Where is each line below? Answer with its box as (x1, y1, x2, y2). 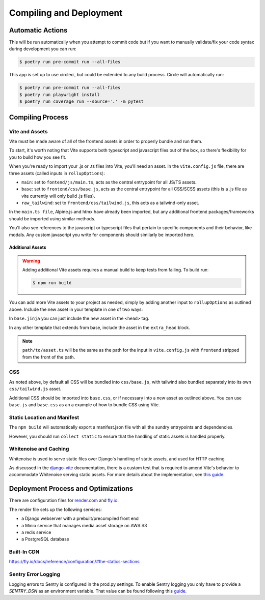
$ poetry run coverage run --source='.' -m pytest (19, 99, 144, 104)
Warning (22, 258, 40, 264)
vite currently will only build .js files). (21, 193, 95, 199)
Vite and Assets (9, 128, 48, 135)
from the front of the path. (22, 354, 76, 360)
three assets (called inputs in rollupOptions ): (9, 170, 105, 176)
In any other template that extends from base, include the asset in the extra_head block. (9, 325, 190, 330)
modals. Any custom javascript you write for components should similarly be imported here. (9, 232, 195, 238)
